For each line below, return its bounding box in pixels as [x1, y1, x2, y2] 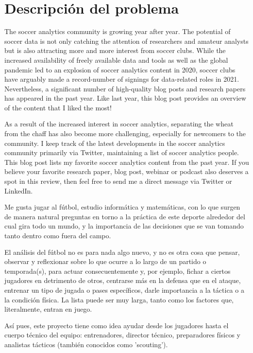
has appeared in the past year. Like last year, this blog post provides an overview [4, 93, 246, 103]
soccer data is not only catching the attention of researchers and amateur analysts [4, 35, 249, 46]
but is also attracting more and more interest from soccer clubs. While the [4, 45, 226, 55]
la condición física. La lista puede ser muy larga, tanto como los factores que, [4, 294, 234, 304]
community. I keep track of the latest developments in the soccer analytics [4, 138, 225, 148]
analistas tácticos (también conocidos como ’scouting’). [4, 339, 168, 349]
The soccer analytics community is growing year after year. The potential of [4, 26, 231, 36]
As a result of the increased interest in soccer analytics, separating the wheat [4, 119, 234, 129]
